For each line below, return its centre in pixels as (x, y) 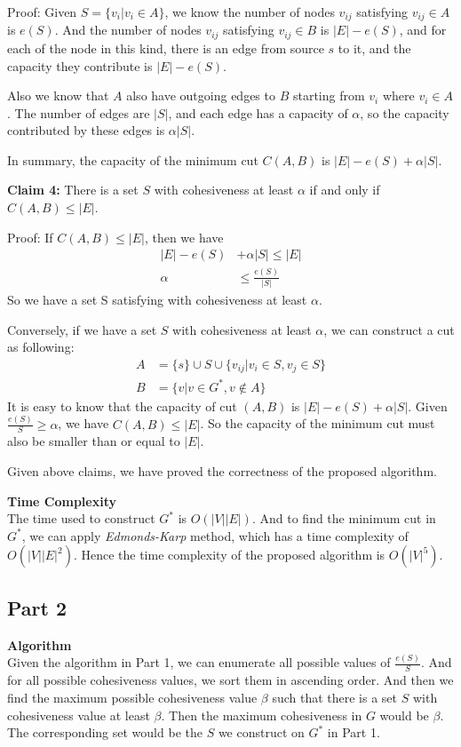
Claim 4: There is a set (73, 190)
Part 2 (37, 607)
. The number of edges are (79, 112)
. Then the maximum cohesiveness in (262, 715)
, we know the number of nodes (250, 12)
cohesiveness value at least (79, 715)
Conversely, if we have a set (82, 329)
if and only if (345, 190)
